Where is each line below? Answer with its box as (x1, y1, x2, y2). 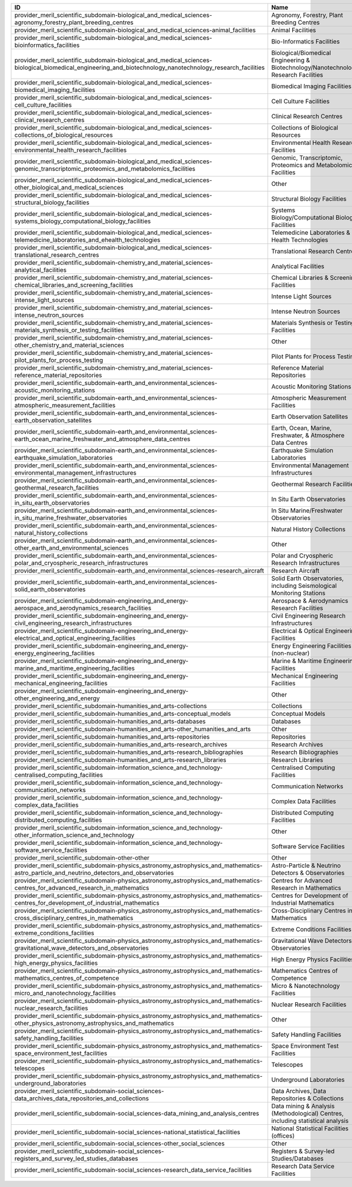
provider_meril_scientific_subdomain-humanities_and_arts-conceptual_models (14, 710, 231, 718)
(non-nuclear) (271, 649, 310, 657)
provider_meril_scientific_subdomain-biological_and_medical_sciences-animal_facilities (14, 26, 256, 34)
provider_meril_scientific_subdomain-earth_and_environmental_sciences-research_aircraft (14, 567, 264, 574)
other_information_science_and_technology (14, 831, 135, 839)
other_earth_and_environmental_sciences (14, 544, 129, 552)
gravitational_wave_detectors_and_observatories (14, 944, 149, 952)
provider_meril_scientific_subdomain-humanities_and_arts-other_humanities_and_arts (14, 725, 251, 733)
